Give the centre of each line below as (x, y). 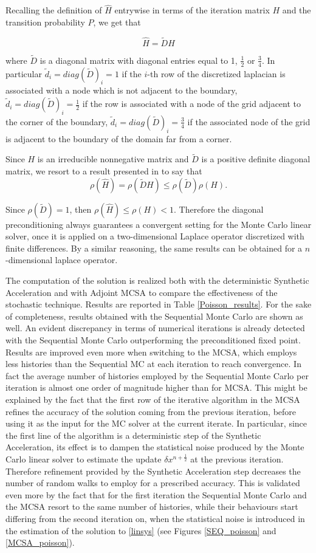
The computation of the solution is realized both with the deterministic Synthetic (157, 280)
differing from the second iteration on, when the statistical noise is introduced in (155, 518)
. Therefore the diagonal (219, 209)
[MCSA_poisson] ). (40, 542)
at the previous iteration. (237, 459)
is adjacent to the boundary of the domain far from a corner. (119, 138)
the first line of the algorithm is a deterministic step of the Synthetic (133, 435)
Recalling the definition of (54, 10)
